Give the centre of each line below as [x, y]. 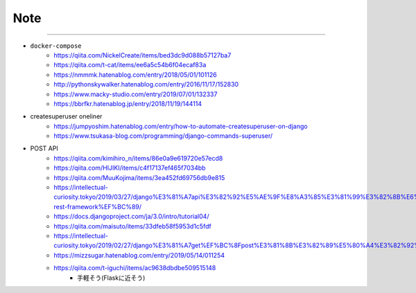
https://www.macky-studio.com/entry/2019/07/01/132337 [136, 94]
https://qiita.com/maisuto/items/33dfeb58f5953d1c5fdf [132, 226]
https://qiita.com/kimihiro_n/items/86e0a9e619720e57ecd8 [138, 158]
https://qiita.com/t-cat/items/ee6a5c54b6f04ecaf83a [130, 65]
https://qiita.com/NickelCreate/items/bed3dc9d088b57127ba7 [142, 55]
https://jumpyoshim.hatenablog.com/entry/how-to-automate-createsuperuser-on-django [181, 126]
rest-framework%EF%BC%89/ [98, 206]
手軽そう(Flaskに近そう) [111, 278]
